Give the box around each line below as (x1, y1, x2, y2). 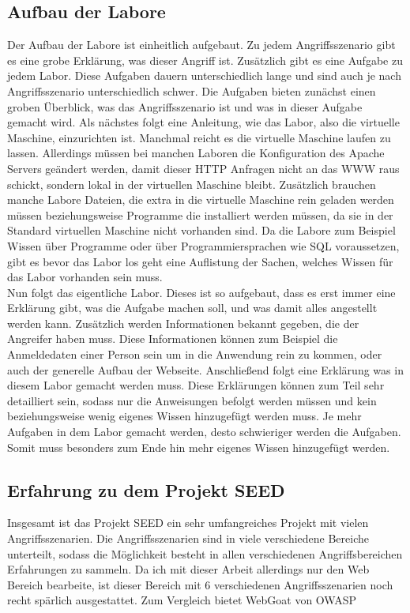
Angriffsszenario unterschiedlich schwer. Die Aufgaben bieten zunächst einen (7, 82, 376, 99)
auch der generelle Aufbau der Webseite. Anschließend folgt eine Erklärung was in (7, 361, 404, 378)
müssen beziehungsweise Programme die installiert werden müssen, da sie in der (7, 206, 393, 223)
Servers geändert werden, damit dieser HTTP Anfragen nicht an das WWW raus (7, 160, 400, 176)
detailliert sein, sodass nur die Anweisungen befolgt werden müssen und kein (7, 392, 377, 408)
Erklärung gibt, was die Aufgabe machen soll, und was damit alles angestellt (7, 299, 378, 316)
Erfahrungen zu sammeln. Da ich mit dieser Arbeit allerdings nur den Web (7, 561, 370, 577)
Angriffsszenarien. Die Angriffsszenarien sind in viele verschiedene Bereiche (7, 530, 369, 547)
